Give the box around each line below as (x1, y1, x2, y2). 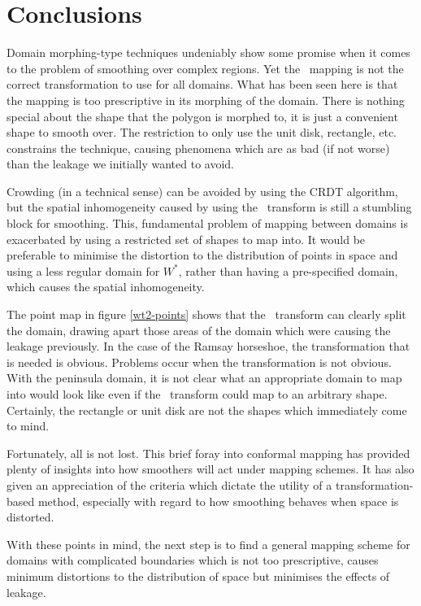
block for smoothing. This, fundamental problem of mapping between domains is (7, 215, 408, 232)
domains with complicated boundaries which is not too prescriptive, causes (7, 552, 379, 569)
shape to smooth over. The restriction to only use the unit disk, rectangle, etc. (7, 124, 397, 141)
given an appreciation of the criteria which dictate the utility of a (7, 476, 332, 493)
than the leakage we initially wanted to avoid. (7, 155, 234, 172)
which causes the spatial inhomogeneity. (7, 278, 205, 295)
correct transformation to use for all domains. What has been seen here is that (7, 76, 398, 93)
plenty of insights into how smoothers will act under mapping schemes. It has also (7, 460, 414, 477)
